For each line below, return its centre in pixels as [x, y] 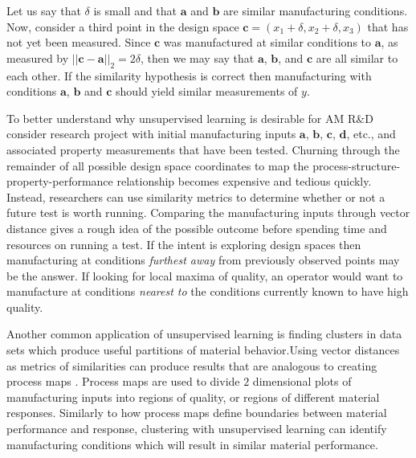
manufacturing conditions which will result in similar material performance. [192, 444]
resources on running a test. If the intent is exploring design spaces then [184, 244]
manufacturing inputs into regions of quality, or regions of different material [193, 397]
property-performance [60, 181]
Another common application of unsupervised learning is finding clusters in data [204, 334]
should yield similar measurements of [207, 91]
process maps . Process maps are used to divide [123, 381]
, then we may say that [198, 57]
